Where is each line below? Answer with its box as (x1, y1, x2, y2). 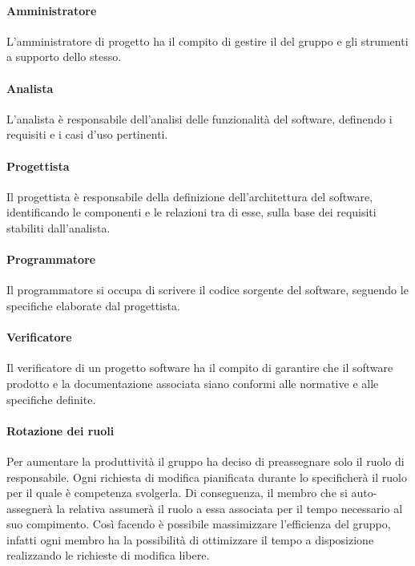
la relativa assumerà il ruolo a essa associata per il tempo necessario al (56, 499, 403, 516)
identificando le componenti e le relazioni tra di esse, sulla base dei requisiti (6, 204, 377, 220)
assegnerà (6, 499, 53, 516)
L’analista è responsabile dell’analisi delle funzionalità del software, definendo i (6, 110, 393, 127)
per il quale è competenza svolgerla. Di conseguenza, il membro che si (6, 484, 348, 501)
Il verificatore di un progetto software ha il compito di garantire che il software (6, 359, 393, 376)
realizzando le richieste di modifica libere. (6, 547, 210, 564)
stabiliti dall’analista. (6, 219, 111, 236)
